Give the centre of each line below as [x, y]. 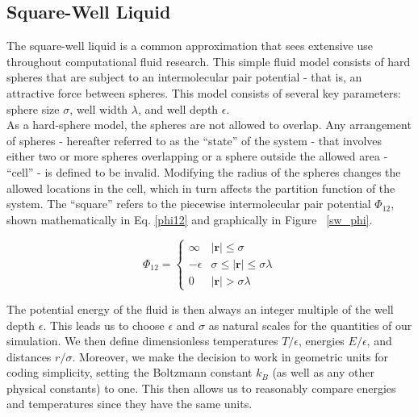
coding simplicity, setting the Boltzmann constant [130, 372]
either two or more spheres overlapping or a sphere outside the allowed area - [197, 156]
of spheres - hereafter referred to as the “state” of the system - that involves [194, 140]
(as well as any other [323, 372]
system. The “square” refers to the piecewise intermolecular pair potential [189, 204]
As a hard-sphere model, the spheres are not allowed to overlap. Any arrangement [209, 125]
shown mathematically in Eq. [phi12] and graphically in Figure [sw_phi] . [190, 219]
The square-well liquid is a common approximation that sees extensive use [190, 46]
